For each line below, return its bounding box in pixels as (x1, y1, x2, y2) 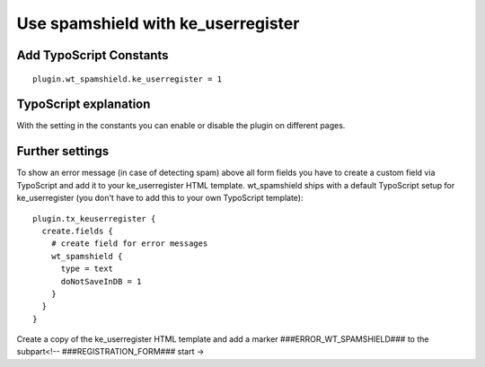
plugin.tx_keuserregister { (32, 214, 156, 223)
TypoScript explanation (16, 97, 151, 112)
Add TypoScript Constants (16, 48, 170, 63)
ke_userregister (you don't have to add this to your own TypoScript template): (16, 193, 304, 204)
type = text (60, 264, 114, 274)
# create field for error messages (50, 239, 208, 249)
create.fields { (41, 225, 114, 236)
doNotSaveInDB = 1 (60, 276, 142, 286)
